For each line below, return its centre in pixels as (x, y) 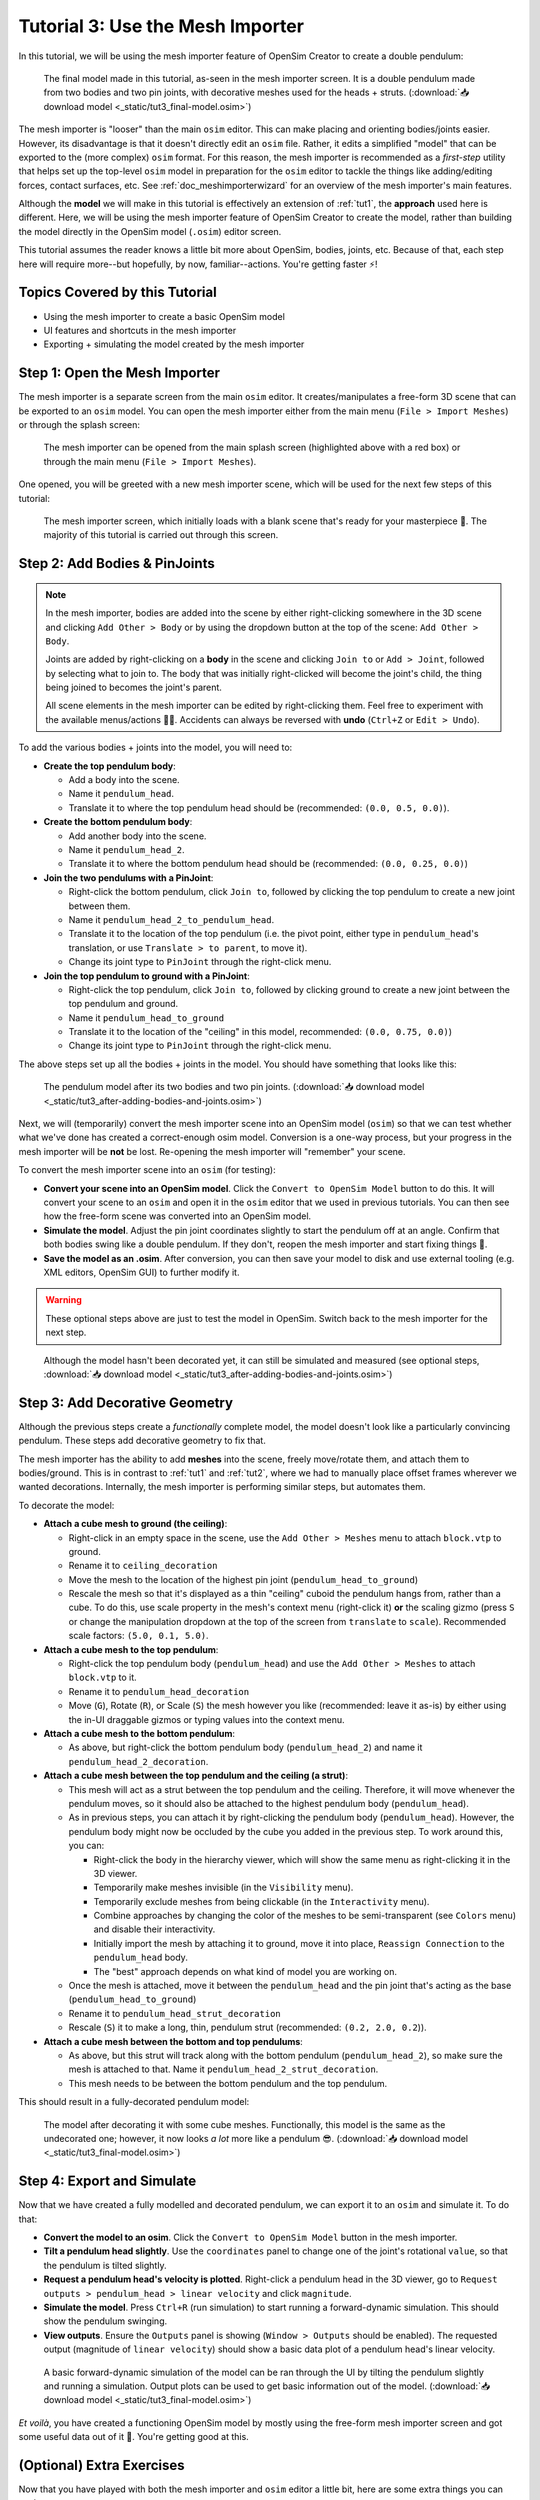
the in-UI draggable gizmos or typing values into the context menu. (206, 1719)
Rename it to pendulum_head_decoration (159, 1691)
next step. (66, 1332)
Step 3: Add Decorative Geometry (126, 1402)
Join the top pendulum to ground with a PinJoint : (146, 976)
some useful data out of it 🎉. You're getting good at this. (133, 2437)
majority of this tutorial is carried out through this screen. (161, 535)
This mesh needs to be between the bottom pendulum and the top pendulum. (228, 2083)
